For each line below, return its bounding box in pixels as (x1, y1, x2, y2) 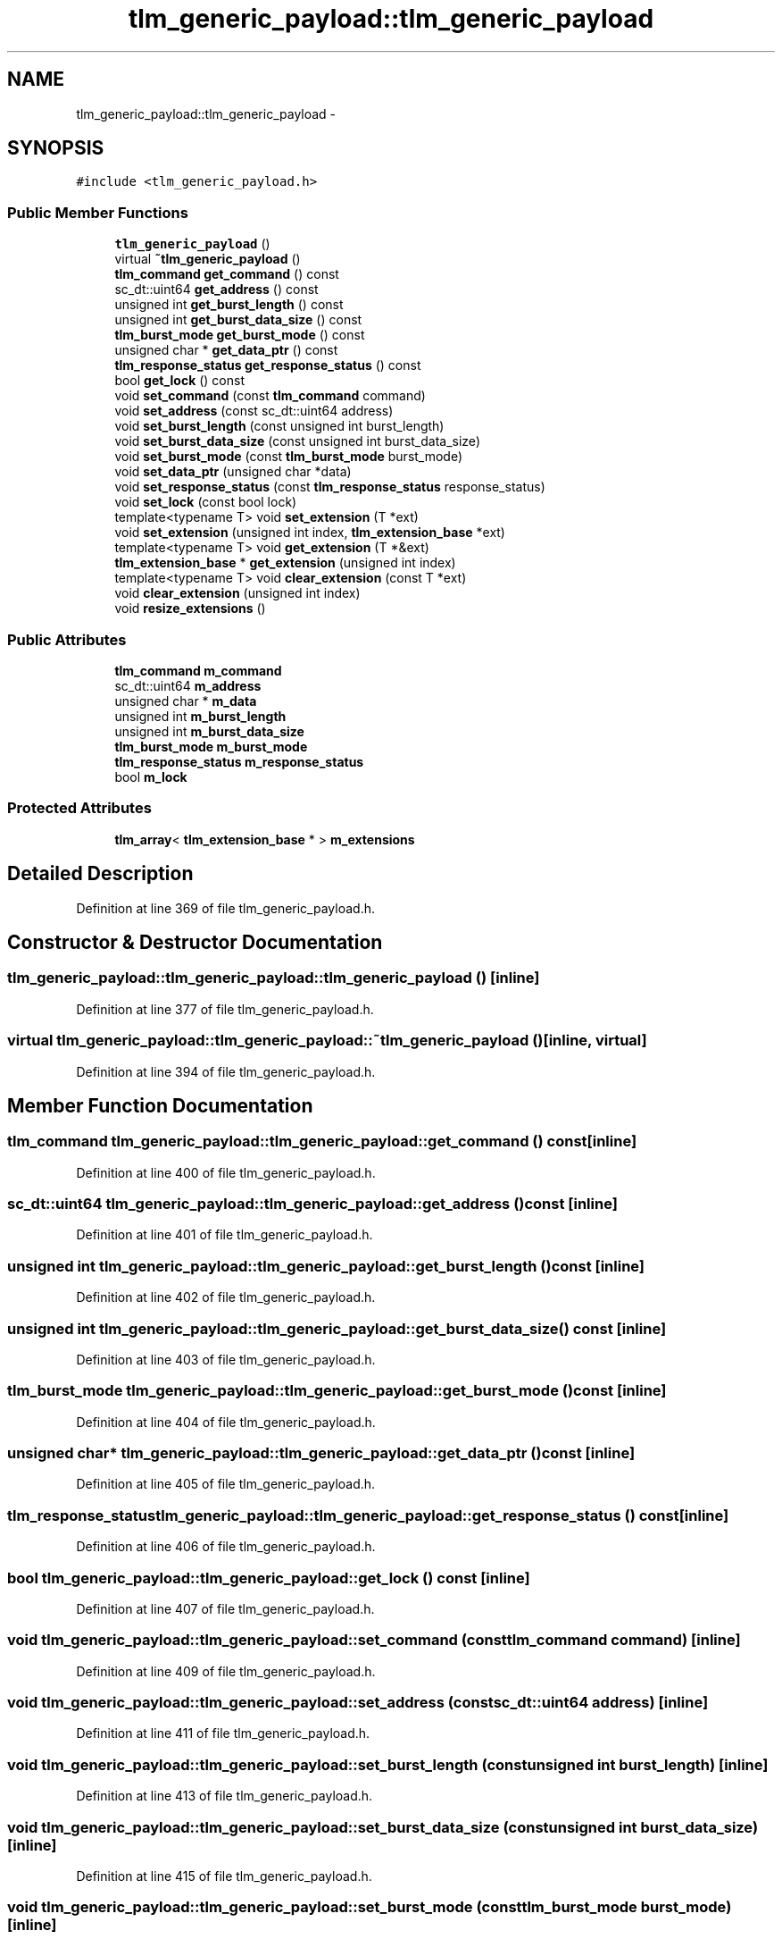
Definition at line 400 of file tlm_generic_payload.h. (76, 1164, 376, 1180)
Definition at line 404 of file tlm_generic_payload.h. (76, 1414, 376, 1430)
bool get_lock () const (114, 373, 245, 389)
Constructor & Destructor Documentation (7, 930, 383, 953)
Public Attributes (7, 630, 127, 649)
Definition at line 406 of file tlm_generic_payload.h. (76, 1539, 376, 1555)
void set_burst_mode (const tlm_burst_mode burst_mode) (114, 449, 463, 465)
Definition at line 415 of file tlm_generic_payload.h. (76, 1868, 372, 1884)
